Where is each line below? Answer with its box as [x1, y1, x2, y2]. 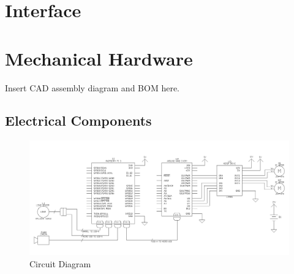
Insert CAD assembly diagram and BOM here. [5, 81, 179, 94]
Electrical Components [5, 111, 152, 130]
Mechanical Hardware [5, 45, 193, 70]
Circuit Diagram [29, 257, 91, 270]
